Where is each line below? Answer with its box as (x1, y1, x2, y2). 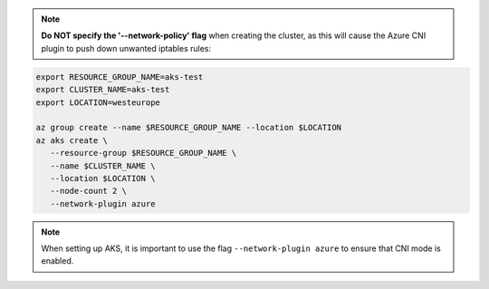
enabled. (41, 255, 74, 266)
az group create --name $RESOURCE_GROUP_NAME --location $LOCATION (35, 122, 342, 133)
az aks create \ (35, 135, 109, 145)
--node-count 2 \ (50, 186, 127, 197)
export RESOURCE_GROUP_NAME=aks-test (35, 72, 204, 82)
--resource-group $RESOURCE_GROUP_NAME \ (50, 148, 237, 159)
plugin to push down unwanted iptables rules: (41, 43, 212, 53)
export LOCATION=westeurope (35, 97, 160, 108)
